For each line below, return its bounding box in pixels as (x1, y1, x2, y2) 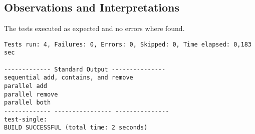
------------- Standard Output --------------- (4, 65, 166, 73)
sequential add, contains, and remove (4, 74, 133, 81)
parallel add (4, 82, 47, 90)
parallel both (4, 99, 51, 106)
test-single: (4, 115, 47, 123)
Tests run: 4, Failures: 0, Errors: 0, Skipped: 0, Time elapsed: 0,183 (4, 40, 251, 48)
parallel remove (4, 90, 58, 98)
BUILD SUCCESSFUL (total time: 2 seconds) (4, 124, 148, 131)
